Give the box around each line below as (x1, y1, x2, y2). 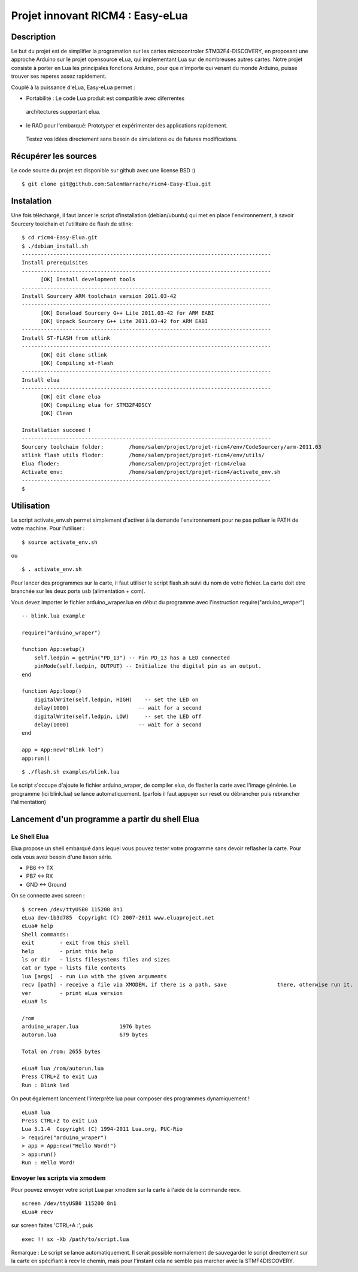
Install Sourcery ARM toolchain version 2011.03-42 (22, 293, 177, 299)
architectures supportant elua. (26, 108, 101, 115)
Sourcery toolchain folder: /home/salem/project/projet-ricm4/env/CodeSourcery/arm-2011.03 (22, 443, 321, 450)
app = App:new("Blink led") (22, 747, 104, 753)
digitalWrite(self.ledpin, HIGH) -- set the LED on (34, 696, 199, 703)
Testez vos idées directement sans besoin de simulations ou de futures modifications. (26, 135, 238, 143)
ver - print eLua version (22, 990, 123, 996)
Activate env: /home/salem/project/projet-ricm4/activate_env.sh (22, 468, 281, 476)
